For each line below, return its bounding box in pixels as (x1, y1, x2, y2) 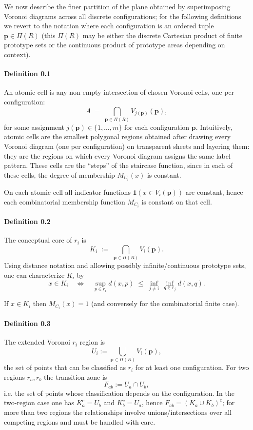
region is (79, 337, 105, 347)
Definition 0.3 (4, 318, 51, 328)
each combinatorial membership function (4, 196, 125, 206)
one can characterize (4, 269, 65, 280)
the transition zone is (44, 371, 107, 382)
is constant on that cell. (141, 196, 212, 206)
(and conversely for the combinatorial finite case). (91, 298, 239, 308)
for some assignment (4, 122, 64, 132)
